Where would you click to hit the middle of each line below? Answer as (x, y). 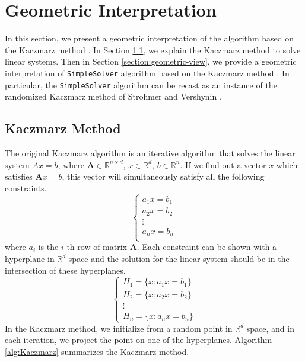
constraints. (26, 188)
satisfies (19, 176)
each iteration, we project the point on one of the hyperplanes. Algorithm (139, 340)
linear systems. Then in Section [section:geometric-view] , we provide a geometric (151, 61)
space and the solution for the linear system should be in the (179, 259)
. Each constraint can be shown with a (207, 247)
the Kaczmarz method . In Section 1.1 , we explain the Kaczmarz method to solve (153, 49)
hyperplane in (30, 259)
